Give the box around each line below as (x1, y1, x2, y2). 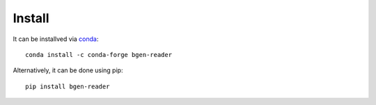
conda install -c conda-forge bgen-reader (25, 51, 173, 58)
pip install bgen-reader (25, 82, 110, 90)
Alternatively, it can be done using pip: (13, 66, 123, 74)
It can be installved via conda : (13, 35, 99, 43)
